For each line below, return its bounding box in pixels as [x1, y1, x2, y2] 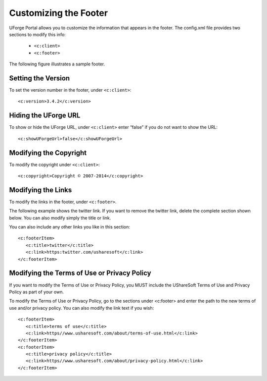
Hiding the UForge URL [9, 111, 81, 120]
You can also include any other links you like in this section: [9, 224, 131, 230]
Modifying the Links [9, 186, 72, 194]
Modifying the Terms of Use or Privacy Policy [9, 269, 151, 277]
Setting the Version [9, 74, 70, 82]
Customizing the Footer [9, 7, 108, 18]
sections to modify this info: [9, 31, 66, 37]
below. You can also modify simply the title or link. [9, 215, 111, 220]
